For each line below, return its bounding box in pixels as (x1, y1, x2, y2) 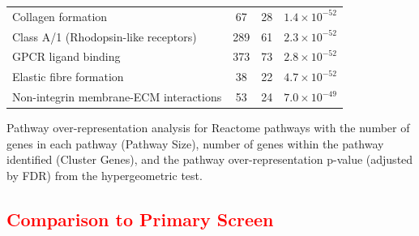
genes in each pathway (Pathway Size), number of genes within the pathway (6, 135, 384, 152)
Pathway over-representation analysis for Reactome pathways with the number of (6, 119, 410, 136)
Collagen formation (12, 7, 108, 24)
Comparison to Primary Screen (6, 206, 274, 231)
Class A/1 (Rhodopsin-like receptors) (12, 28, 197, 45)
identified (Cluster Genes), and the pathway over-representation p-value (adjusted (6, 151, 413, 168)
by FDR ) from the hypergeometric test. (6, 167, 203, 183)
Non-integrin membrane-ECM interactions (12, 88, 222, 105)
